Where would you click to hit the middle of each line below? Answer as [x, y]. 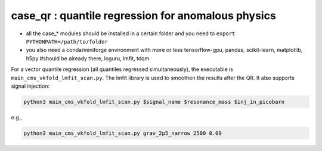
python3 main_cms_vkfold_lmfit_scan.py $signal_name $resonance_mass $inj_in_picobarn [154, 102]
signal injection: [30, 86]
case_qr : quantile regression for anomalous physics [144, 16]
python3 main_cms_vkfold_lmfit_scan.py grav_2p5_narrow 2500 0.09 [123, 133]
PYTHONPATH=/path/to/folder [67, 41]
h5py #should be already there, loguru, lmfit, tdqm [88, 58]
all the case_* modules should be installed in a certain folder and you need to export [131, 33]
